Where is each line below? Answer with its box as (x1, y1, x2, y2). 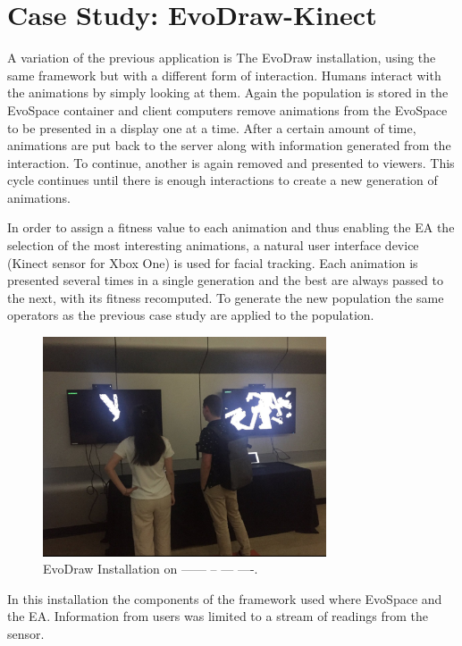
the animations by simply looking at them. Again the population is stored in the (7, 83, 449, 102)
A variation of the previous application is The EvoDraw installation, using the (7, 48, 436, 67)
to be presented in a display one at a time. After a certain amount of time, (7, 118, 416, 137)
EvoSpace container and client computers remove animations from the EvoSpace (7, 100, 448, 119)
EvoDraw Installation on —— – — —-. (43, 559, 258, 578)
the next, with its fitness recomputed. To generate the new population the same (7, 288, 444, 306)
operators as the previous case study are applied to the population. (7, 306, 374, 324)
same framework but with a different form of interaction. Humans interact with (7, 65, 441, 84)
